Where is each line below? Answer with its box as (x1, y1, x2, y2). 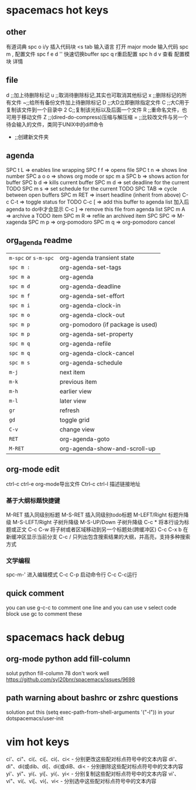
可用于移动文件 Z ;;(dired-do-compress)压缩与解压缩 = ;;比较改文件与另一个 (6, 113, 188, 120)
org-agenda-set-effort (59, 292, 125, 300)
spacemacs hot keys (6, 4, 109, 17)
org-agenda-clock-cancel (59, 349, 135, 357)
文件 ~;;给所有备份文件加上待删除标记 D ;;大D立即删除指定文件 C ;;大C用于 (11, 99, 190, 106)
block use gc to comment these (6, 610, 82, 617)
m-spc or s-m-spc (9, 254, 54, 262)
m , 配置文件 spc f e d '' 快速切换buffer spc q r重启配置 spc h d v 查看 (6, 50, 173, 58)
